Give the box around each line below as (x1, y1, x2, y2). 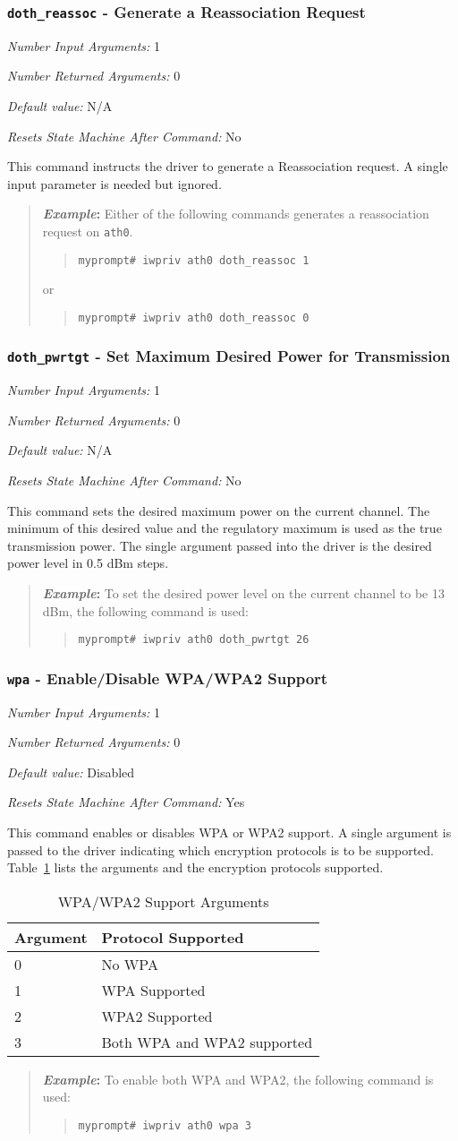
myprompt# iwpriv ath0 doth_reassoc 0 (78, 311, 310, 324)
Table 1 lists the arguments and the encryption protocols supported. (7, 858, 384, 877)
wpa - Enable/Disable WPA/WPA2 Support (7, 666, 328, 689)
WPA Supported (101, 979, 206, 1000)
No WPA (101, 953, 158, 974)
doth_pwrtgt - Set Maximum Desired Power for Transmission (7, 345, 451, 367)
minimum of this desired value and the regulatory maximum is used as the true (7, 519, 442, 537)
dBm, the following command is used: (42, 601, 249, 620)
